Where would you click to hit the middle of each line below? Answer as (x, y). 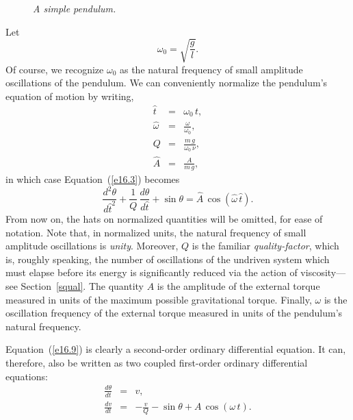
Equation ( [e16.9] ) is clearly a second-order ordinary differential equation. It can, (176, 349)
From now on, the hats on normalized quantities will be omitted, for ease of (164, 219)
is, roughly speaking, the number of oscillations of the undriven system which (168, 259)
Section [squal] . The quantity (82, 286)
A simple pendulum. (75, 8)
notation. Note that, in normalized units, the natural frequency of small (156, 232)
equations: (27, 376)
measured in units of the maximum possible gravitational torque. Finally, (159, 299)
